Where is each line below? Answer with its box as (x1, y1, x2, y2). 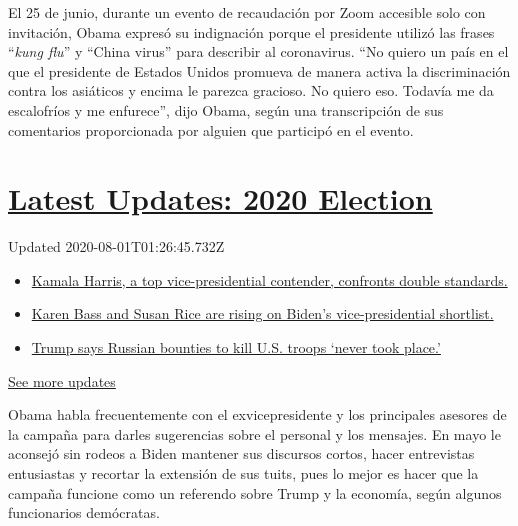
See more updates (8, 370, 116, 391)
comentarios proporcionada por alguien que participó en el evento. (8, 119, 414, 140)
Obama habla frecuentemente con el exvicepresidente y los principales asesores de (8, 404, 507, 425)
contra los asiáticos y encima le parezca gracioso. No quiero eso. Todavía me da (8, 80, 494, 101)
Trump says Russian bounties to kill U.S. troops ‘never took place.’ (31, 337, 441, 358)
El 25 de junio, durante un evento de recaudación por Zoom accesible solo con (8, 2, 486, 22)
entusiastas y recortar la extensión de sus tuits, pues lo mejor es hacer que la (8, 463, 479, 484)
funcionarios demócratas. (8, 502, 160, 523)
